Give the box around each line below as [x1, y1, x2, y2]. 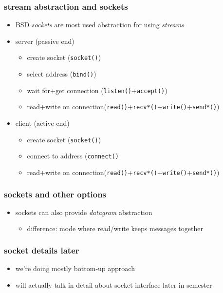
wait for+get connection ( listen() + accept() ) [27, 85, 167, 95]
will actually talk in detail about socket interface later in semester [15, 279, 212, 290]
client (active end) [15, 118, 70, 128]
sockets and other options [4, 188, 107, 200]
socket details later [4, 244, 79, 256]
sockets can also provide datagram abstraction [15, 207, 152, 217]
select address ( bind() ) [27, 69, 96, 79]
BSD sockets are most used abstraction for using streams [15, 20, 184, 30]
